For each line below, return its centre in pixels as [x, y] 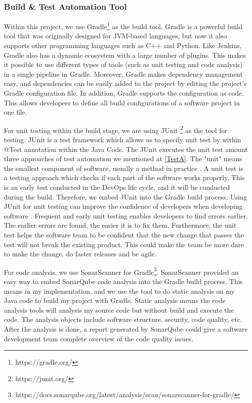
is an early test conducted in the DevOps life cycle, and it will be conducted [117, 187]
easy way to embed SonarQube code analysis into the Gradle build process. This [123, 281]
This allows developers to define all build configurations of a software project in [122, 102]
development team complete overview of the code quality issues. [99, 338]
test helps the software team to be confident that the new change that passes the [124, 235]
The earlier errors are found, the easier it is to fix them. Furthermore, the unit [120, 225]
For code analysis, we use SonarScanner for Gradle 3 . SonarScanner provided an [121, 271]
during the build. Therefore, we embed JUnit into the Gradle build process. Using [126, 196]
